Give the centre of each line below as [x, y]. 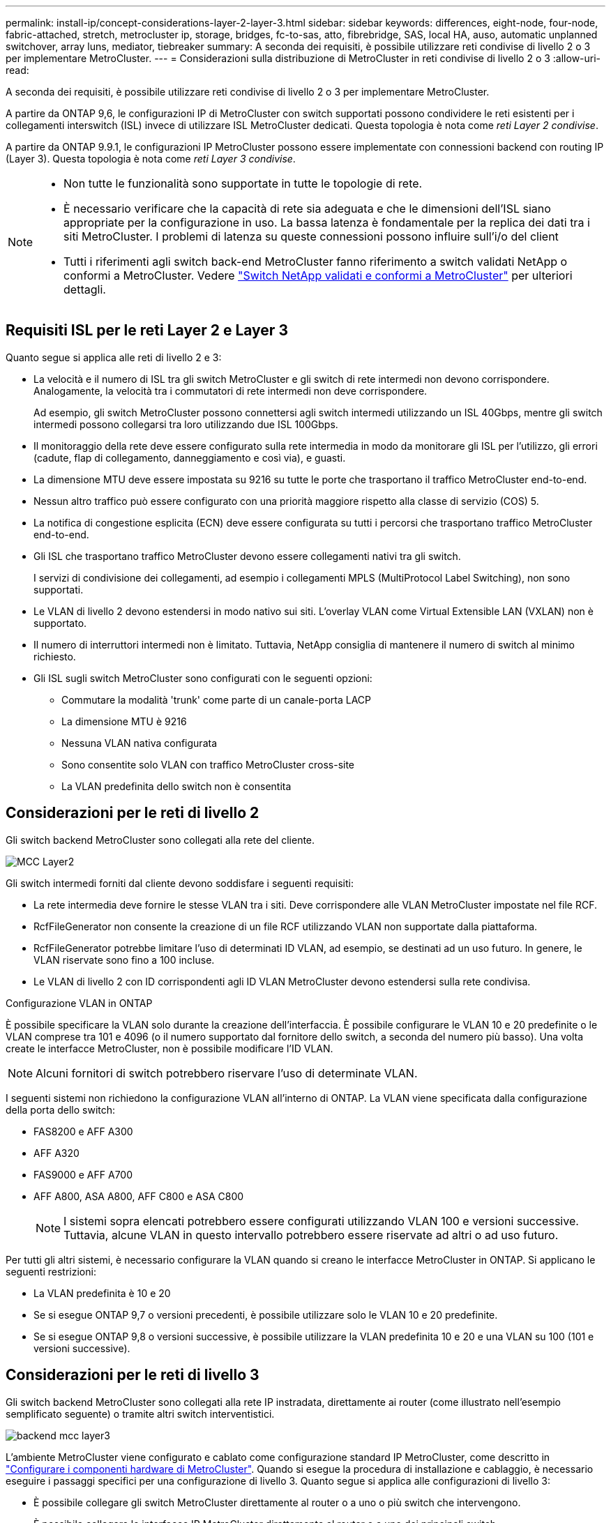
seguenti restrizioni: [51, 1271]
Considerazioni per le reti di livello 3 [133, 1375]
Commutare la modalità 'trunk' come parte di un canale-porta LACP [217, 699]
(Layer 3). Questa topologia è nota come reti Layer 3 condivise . [151, 159]
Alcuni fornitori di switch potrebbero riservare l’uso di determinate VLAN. [227, 1073]
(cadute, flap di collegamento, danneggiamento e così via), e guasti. [190, 457]
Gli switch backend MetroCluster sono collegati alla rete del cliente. [160, 840]
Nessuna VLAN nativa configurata [139, 743]
